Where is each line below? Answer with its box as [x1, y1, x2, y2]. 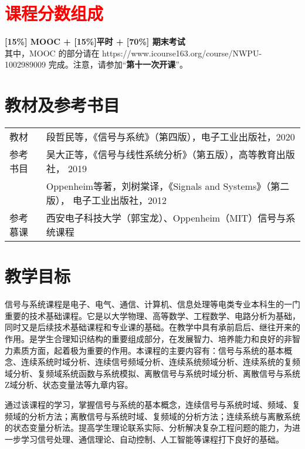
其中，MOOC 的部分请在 [5, 46, 100, 59]
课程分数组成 [5, 1, 104, 25]
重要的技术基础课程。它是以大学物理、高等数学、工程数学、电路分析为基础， [5, 309, 300, 321]
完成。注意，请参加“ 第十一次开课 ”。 [48, 58, 188, 71]
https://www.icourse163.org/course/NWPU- [102, 46, 262, 59]
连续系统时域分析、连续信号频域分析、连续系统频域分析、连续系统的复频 [21, 356, 300, 368]
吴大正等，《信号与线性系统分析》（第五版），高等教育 [46, 148, 276, 162]
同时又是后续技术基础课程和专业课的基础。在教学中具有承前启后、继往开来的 [5, 321, 300, 333]
